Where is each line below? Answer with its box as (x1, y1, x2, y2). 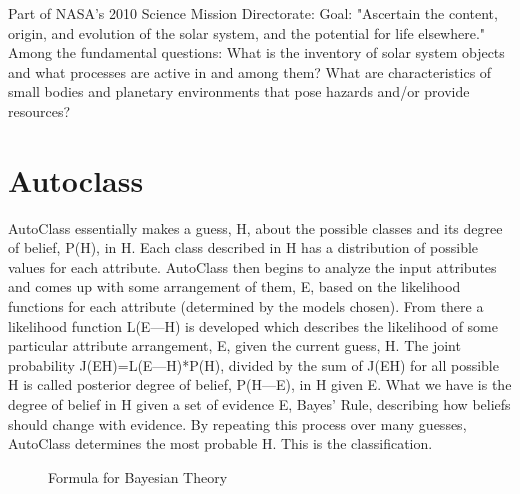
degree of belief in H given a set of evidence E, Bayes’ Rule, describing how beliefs (8, 394, 511, 415)
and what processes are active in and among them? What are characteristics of (8, 61, 492, 82)
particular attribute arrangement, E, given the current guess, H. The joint (8, 335, 461, 356)
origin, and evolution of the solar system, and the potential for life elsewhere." (8, 22, 486, 43)
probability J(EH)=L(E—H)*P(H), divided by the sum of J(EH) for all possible (8, 354, 499, 375)
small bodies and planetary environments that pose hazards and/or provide (8, 81, 470, 102)
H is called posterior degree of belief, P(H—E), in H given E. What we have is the (8, 374, 512, 395)
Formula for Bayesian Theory (48, 466, 228, 487)
